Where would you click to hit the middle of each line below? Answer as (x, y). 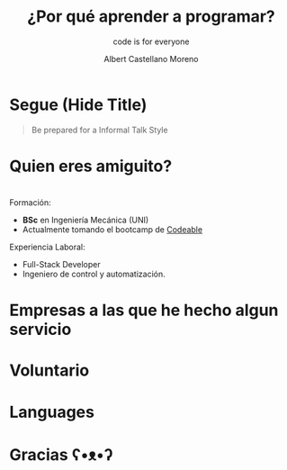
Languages (52, 412)
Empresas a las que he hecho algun (144, 310)
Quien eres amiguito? (91, 166)
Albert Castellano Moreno (151, 59)
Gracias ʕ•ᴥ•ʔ (61, 454)
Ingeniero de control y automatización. (94, 274)
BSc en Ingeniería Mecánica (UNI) (85, 220)
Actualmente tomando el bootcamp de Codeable (112, 230)
